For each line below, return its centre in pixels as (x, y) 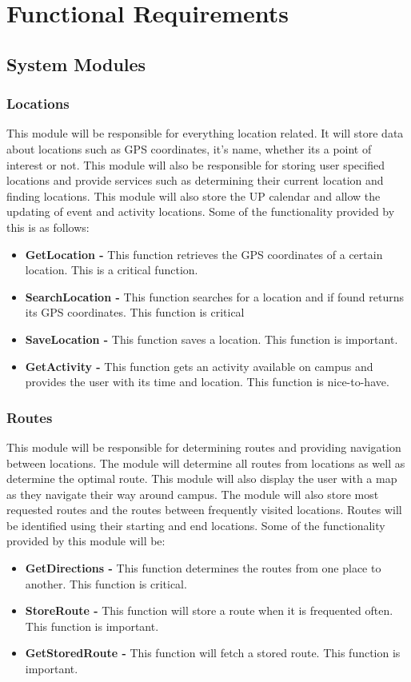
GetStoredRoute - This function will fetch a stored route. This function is (213, 653)
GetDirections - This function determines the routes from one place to (203, 568)
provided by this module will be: (86, 541)
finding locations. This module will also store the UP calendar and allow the (194, 195)
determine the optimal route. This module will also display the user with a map (202, 479)
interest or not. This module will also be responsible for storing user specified (196, 164)
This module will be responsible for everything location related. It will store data (205, 133)
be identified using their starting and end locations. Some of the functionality (196, 525)
